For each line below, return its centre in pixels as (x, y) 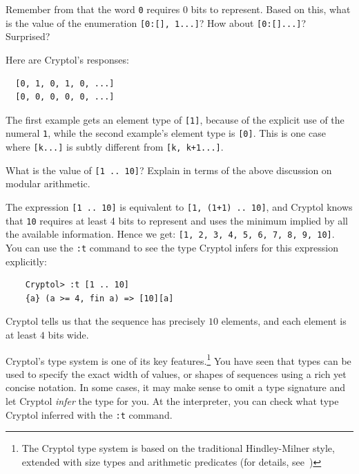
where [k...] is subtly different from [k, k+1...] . (115, 146)
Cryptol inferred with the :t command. (89, 414)
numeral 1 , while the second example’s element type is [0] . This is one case (166, 133)
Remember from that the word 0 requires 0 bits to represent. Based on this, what (178, 9)
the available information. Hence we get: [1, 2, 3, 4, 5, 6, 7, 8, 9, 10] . (170, 234)
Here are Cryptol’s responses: (67, 59)
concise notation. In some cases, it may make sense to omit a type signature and (176, 387)
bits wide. (68, 334)
